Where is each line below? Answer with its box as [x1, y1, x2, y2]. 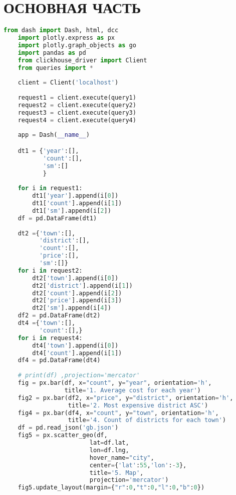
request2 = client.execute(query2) [18, 101, 136, 109]
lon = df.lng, [89, 446, 129, 454]
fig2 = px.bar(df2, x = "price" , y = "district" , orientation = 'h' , [18, 394, 233, 401]
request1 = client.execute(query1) [18, 94, 136, 101]
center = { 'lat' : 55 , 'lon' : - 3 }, [89, 461, 187, 469]
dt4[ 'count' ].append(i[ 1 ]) [32, 349, 122, 357]
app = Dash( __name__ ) [18, 131, 90, 139]
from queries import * [18, 64, 94, 71]
